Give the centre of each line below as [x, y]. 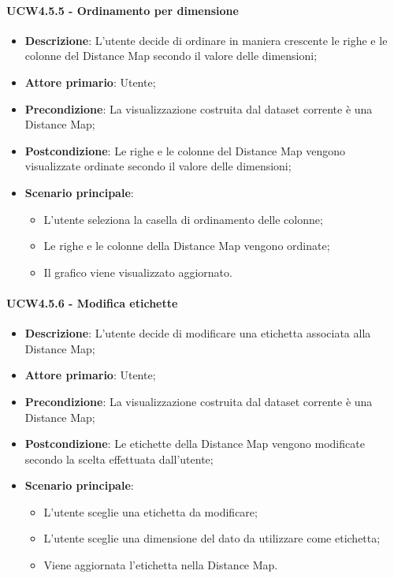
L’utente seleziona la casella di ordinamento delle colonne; [183, 219]
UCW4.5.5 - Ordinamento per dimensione [123, 10]
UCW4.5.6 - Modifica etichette [92, 302]
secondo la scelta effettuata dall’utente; [119, 459]
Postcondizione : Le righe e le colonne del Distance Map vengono [185, 150]
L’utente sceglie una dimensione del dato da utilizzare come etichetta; [212, 538]
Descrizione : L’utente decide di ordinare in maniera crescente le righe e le [206, 40]
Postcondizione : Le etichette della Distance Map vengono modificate [195, 444]
